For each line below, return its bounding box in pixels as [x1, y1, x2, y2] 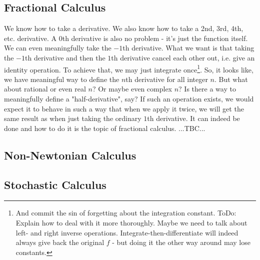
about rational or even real [4, 83, 86, 94]
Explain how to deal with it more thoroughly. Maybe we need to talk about [15, 217, 247, 227]
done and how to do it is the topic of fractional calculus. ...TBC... [4, 122, 205, 133]
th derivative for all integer [125, 73, 208, 84]
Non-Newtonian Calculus [4, 147, 136, 162]
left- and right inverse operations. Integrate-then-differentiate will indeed [15, 227, 238, 237]
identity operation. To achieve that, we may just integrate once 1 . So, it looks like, [4, 62, 253, 74]
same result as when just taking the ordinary [4, 113, 141, 123]
